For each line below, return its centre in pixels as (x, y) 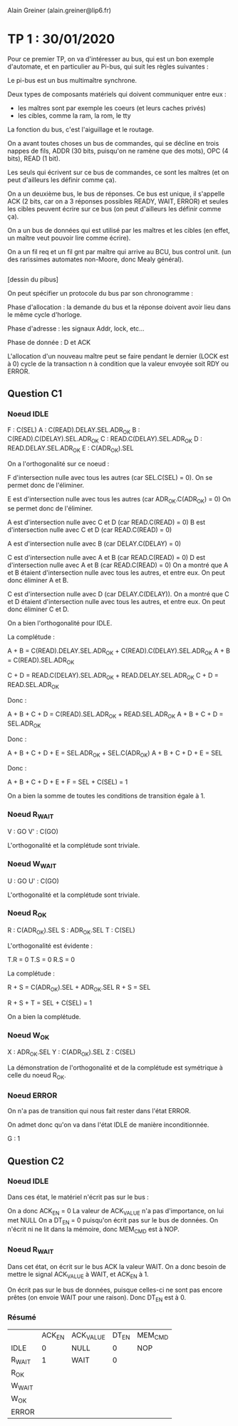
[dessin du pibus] (33, 279)
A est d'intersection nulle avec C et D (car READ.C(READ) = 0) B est (106, 522)
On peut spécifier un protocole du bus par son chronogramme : (100, 293)
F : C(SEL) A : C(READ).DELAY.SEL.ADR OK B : (74, 430)
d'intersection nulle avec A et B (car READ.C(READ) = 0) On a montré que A (118, 565)
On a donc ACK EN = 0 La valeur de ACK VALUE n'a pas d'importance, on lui (116, 1211)
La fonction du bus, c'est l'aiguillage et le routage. (81, 129)
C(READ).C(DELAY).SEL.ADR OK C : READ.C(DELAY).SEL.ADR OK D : (105, 440)
